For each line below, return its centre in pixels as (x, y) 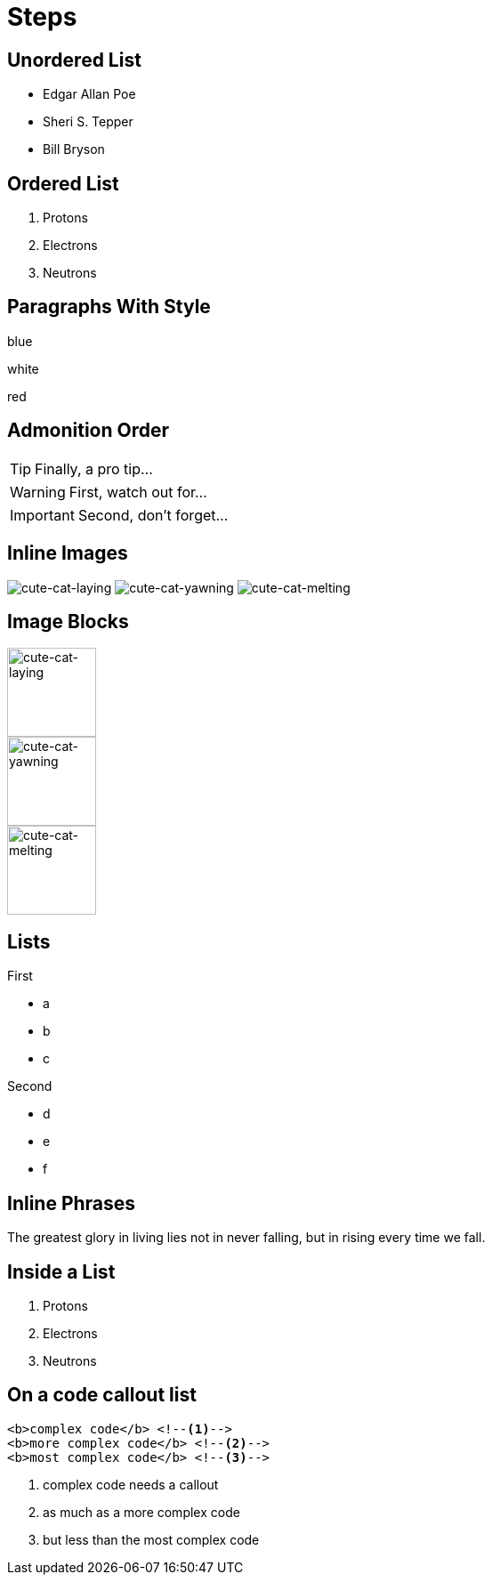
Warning (38, 492)
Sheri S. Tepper (88, 122)
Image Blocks (68, 621)
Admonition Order (89, 431)
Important (42, 515)
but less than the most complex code (151, 1539)
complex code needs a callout (131, 1484)
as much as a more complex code (141, 1512)
